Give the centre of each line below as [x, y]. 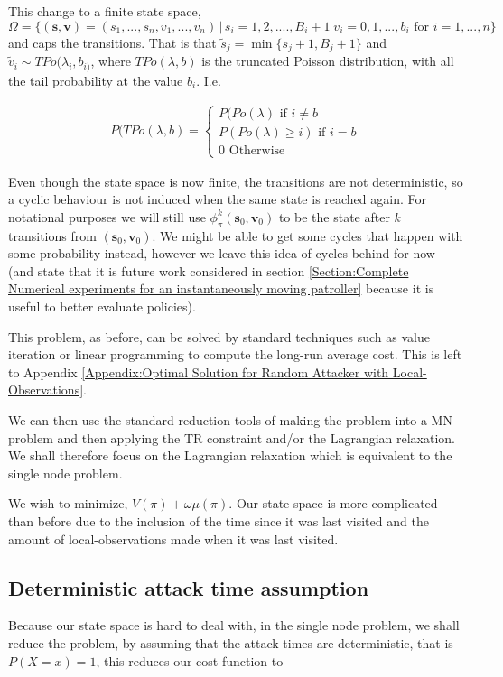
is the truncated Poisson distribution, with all [328, 61]
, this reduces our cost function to [190, 660]
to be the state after [334, 216]
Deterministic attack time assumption [189, 587]
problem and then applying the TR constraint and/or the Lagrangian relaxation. [232, 437]
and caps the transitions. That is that [112, 42]
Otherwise [257, 151]
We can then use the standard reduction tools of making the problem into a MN [230, 420]
